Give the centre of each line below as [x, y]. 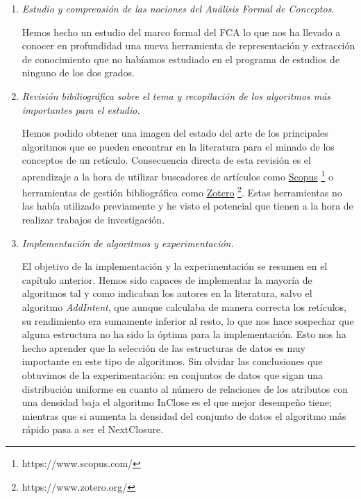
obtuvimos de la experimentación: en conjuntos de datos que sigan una [172, 374]
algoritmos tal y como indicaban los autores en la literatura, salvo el [167, 293]
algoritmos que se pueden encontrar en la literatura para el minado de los [178, 146]
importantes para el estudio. [81, 109]
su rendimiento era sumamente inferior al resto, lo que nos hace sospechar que [188, 320]
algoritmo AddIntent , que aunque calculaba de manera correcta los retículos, [184, 307]
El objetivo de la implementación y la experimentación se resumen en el [175, 266]
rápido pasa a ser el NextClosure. [93, 429]
